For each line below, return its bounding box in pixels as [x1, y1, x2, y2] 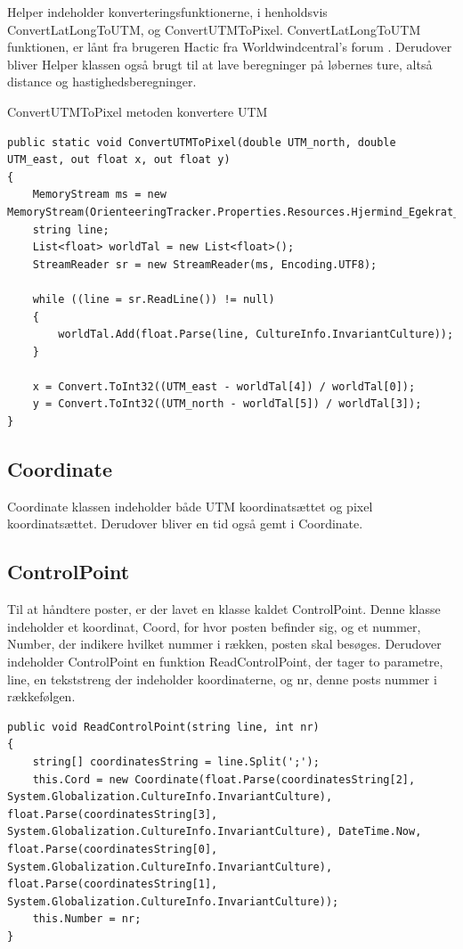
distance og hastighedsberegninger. [7, 72, 197, 91]
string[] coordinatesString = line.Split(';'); [32, 756, 320, 768]
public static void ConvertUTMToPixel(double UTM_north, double [7, 135, 396, 149]
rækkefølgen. [7, 687, 76, 706]
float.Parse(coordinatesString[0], [7, 842, 218, 855]
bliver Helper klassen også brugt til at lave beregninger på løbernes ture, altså [7, 54, 433, 73]
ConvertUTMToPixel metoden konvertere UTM [7, 102, 268, 120]
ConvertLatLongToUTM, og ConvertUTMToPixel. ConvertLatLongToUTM [7, 20, 421, 38]
